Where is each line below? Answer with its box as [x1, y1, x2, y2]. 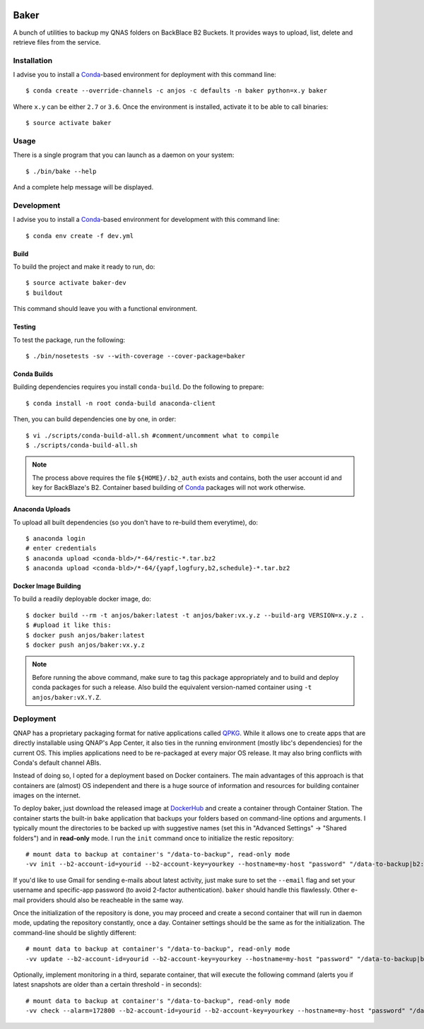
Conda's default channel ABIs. [13, 758, 102, 767]
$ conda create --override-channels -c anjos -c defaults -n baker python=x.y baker [25, 87, 328, 95]
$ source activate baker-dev [25, 279, 126, 287]
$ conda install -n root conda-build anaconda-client [25, 399, 216, 407]
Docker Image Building [13, 582, 81, 590]
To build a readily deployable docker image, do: [13, 594, 152, 604]
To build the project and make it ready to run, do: [13, 262, 155, 271]
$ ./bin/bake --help [25, 167, 97, 175]
